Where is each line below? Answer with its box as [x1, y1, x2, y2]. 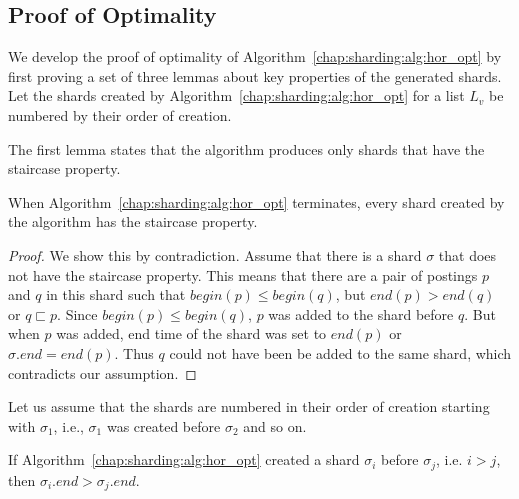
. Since [57, 303, 98, 324]
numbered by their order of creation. [8, 104, 232, 125]
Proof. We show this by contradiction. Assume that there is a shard [8, 244, 422, 265]
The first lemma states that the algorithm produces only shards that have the [8, 138, 485, 159]
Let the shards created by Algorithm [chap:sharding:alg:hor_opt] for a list [8, 85, 465, 106]
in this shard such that [46, 284, 186, 305]
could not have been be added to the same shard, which [169, 342, 512, 363]
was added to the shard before [268, 303, 454, 324]
